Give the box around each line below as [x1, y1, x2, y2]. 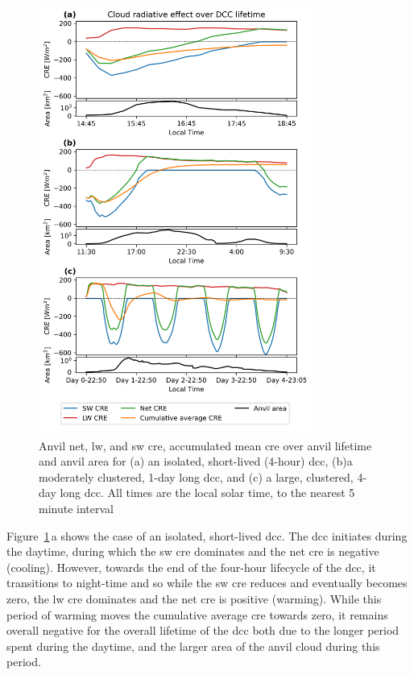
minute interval [39, 500, 114, 517]
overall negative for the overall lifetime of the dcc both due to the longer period [6, 622, 400, 639]
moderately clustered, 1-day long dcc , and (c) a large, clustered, [39, 468, 354, 485]
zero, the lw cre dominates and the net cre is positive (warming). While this [6, 590, 382, 607]
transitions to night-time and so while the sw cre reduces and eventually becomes [6, 574, 408, 591]
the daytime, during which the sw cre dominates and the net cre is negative [6, 543, 379, 560]
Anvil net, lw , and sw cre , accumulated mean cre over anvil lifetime [39, 437, 372, 453]
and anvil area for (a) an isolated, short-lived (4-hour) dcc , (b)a [39, 453, 353, 470]
